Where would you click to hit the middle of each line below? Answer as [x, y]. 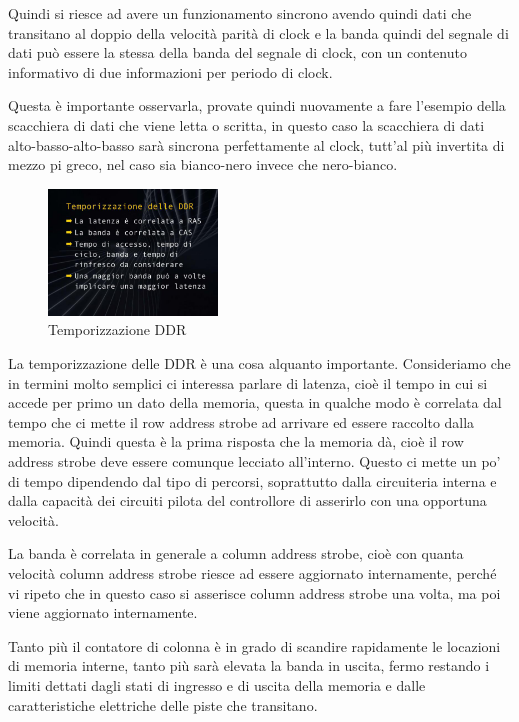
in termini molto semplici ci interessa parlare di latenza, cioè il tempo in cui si [248, 382]
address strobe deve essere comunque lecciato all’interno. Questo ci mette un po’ [254, 461]
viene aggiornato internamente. [103, 612]
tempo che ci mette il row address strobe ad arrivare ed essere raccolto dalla [241, 421]
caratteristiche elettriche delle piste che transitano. [163, 704]
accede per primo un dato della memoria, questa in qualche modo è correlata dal [255, 402]
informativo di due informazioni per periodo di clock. [170, 71]
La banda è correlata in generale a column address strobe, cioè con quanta [236, 553]
